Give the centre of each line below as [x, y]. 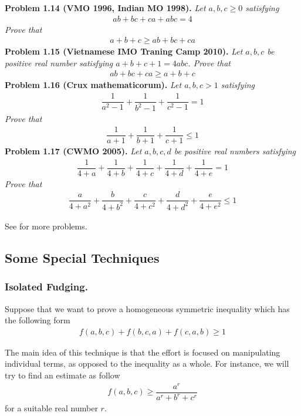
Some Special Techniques [82, 257]
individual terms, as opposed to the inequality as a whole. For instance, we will [147, 363]
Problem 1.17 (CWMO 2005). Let [73, 151]
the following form [38, 320]
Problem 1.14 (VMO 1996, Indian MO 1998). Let [105, 8]
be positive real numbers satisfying [235, 151]
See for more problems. [46, 226]
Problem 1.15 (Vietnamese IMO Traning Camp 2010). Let [124, 51]
